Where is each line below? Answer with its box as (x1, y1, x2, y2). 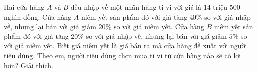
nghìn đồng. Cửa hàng (4, 11, 72, 22)
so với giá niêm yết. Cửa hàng (113, 21, 204, 32)
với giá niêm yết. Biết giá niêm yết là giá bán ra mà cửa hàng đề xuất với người (4, 40, 247, 51)
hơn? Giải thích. (4, 60, 53, 70)
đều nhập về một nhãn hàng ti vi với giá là (70, 2, 201, 12)
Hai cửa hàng (4, 2, 45, 12)
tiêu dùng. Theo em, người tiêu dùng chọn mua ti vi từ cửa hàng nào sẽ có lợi (4, 50, 241, 60)
